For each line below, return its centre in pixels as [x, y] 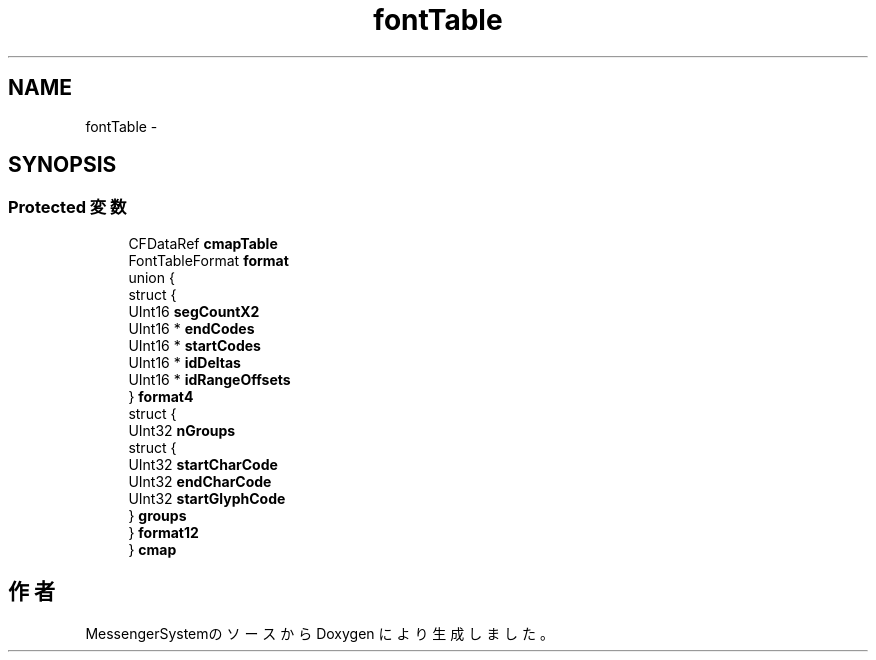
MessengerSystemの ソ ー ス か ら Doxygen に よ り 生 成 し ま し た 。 [319, 633]
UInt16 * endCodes [191, 328]
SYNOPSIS [62, 165]
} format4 [161, 396]
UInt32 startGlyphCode [207, 498]
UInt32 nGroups [182, 430]
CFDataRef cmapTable [203, 243]
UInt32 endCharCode [200, 481]
